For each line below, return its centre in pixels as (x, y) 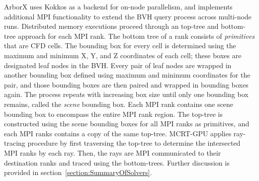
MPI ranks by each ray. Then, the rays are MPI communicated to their (113, 152)
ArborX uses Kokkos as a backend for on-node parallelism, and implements (118, 6)
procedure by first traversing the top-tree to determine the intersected (134, 143)
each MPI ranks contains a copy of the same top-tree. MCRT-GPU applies (118, 133)
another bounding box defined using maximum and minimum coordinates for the (127, 75)
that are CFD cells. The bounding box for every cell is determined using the (120, 45)
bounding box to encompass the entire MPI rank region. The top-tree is (114, 114)
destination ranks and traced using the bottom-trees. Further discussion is (117, 162)
